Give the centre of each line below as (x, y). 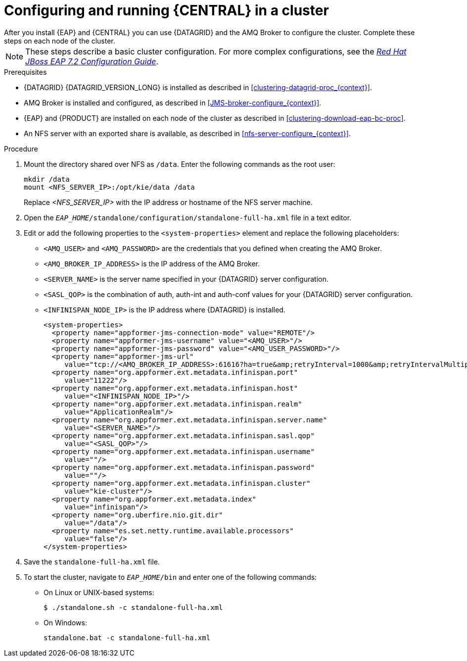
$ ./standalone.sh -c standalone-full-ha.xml (133, 607)
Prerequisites (25, 72)
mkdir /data (47, 179)
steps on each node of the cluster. (60, 41)
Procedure (21, 149)
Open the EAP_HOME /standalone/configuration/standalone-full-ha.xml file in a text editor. (188, 217)
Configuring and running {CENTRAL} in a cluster (166, 10)
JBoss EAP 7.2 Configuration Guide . (92, 61)
